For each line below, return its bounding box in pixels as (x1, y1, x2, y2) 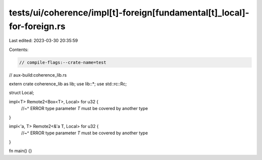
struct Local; (9, 90, 34, 96)
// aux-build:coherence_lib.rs (9, 72, 67, 78)
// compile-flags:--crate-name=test (19, 60, 107, 65)
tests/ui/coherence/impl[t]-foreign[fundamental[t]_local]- (9, 7, 249, 18)
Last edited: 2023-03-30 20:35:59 (9, 38, 78, 44)
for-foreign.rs (9, 21, 65, 32)
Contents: (9, 47, 29, 52)
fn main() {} (9, 148, 33, 154)
